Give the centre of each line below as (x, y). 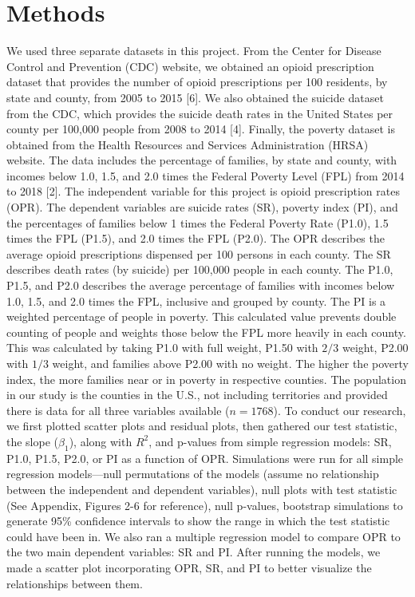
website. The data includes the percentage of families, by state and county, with (202, 160)
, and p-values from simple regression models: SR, (270, 441)
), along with (101, 441)
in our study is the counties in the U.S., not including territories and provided (197, 395)
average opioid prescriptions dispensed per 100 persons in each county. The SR (199, 253)
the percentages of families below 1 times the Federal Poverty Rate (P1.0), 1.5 (198, 222)
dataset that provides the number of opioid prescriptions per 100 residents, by (197, 82)
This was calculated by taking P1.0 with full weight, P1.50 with (162, 348)
